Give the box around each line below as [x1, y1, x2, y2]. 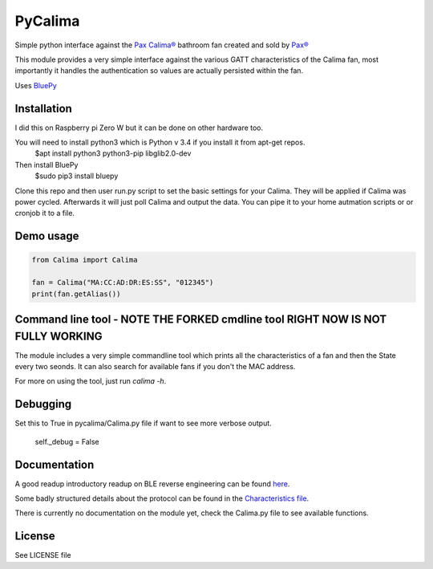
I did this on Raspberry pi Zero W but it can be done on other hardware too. [14, 123, 264, 132]
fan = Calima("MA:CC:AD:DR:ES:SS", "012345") [31, 278, 214, 287]
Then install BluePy [14, 160, 79, 169]
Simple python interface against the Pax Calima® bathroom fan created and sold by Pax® [14, 40, 309, 50]
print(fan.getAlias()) [31, 289, 121, 299]
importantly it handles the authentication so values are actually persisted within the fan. [14, 66, 304, 75]
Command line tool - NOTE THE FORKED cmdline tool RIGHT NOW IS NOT [14, 312, 387, 326]
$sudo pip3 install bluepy [34, 171, 119, 181]
